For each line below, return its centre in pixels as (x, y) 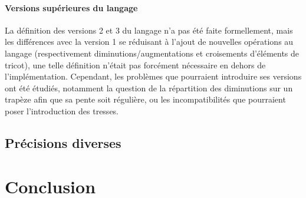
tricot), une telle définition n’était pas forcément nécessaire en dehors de (135, 65)
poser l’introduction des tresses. (62, 110)
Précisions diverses (63, 142)
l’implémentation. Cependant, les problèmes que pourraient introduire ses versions (153, 76)
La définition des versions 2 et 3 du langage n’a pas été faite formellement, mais (149, 30)
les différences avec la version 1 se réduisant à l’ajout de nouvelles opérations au (149, 42)
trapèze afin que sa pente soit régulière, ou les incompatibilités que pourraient (145, 99)
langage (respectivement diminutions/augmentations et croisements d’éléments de (152, 53)
